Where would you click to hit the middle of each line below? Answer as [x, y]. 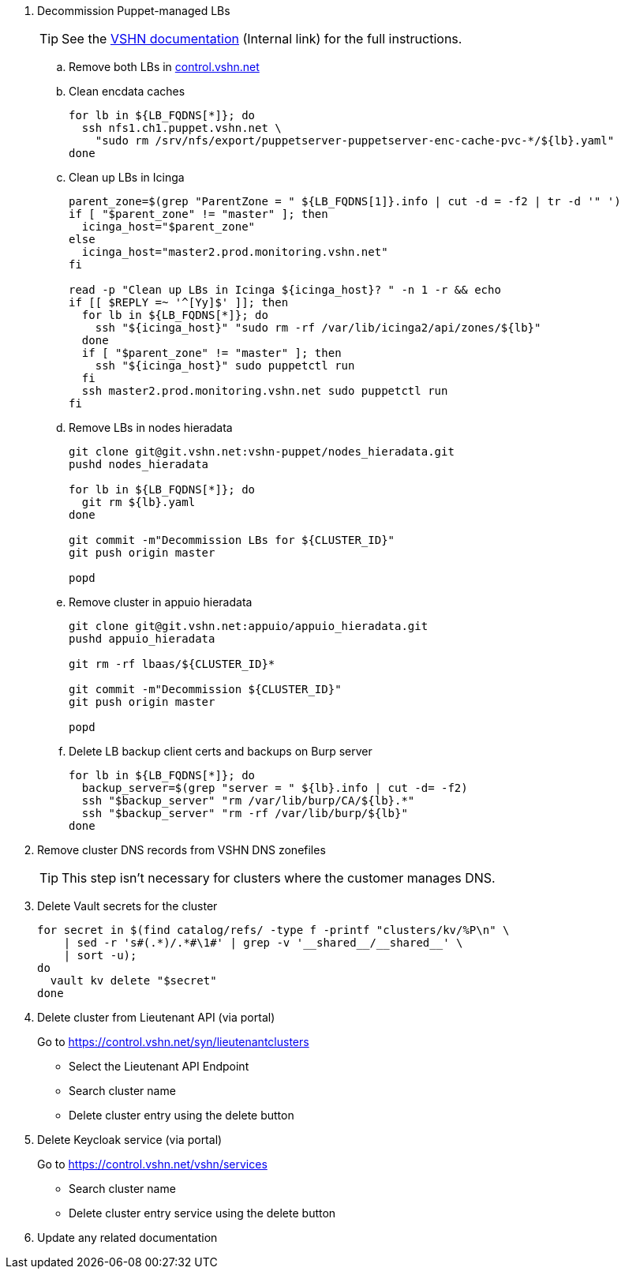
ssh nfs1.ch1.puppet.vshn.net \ [182, 128]
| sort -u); [100, 955]
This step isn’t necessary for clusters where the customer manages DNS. [279, 878]
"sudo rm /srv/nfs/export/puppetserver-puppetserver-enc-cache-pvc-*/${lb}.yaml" [355, 141]
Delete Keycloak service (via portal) [130, 1140]
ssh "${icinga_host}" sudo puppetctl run [225, 366]
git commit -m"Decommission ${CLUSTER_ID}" [205, 689]
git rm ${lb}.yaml [138, 502]
